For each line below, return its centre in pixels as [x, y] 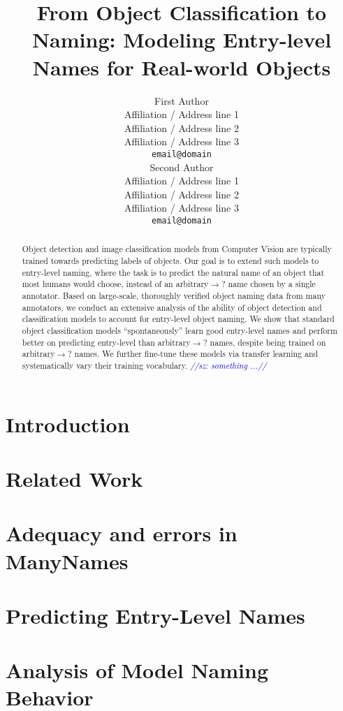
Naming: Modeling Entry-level [182, 39]
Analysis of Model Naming [137, 670]
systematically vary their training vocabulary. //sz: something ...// [144, 365]
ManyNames [67, 560]
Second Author [182, 167]
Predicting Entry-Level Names [155, 615]
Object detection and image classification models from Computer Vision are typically [177, 249]
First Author [182, 100]
